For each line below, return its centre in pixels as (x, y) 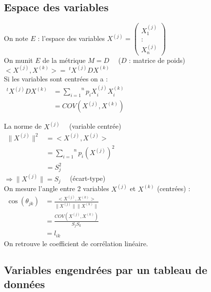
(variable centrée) (95, 126)
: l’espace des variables (71, 38)
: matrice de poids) (157, 60)
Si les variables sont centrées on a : (56, 78)
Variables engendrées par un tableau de (106, 269)
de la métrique (64, 60)
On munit (19, 60)
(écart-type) (88, 178)
